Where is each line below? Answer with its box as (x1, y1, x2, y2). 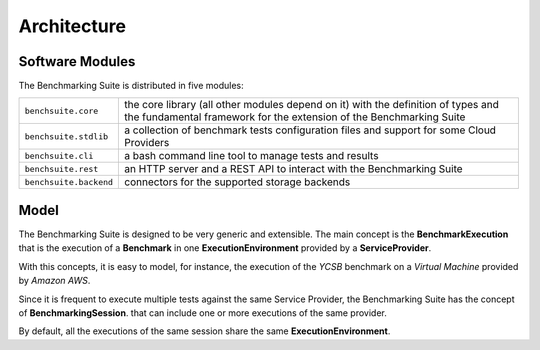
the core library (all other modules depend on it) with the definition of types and (124, 98, 499, 112)
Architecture (18, 15, 127, 37)
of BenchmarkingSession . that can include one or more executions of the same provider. (18, 306, 387, 319)
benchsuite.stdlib (24, 131, 109, 142)
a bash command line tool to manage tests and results (124, 149, 379, 163)
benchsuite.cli (24, 150, 94, 161)
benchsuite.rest (24, 163, 99, 174)
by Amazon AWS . (18, 275, 91, 287)
